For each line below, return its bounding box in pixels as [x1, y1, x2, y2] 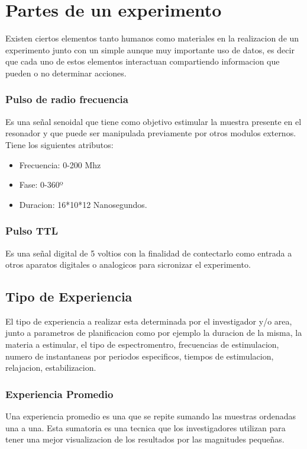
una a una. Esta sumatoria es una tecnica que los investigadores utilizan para [5, 421, 286, 434]
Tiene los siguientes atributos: [5, 138, 114, 150]
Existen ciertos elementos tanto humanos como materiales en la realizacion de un [5, 32, 299, 44]
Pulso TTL [5, 223, 59, 238]
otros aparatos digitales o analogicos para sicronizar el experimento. [5, 258, 251, 271]
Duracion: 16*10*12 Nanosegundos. [19, 198, 147, 210]
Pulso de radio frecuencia [5, 92, 128, 107]
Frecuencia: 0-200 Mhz [19, 158, 101, 171]
